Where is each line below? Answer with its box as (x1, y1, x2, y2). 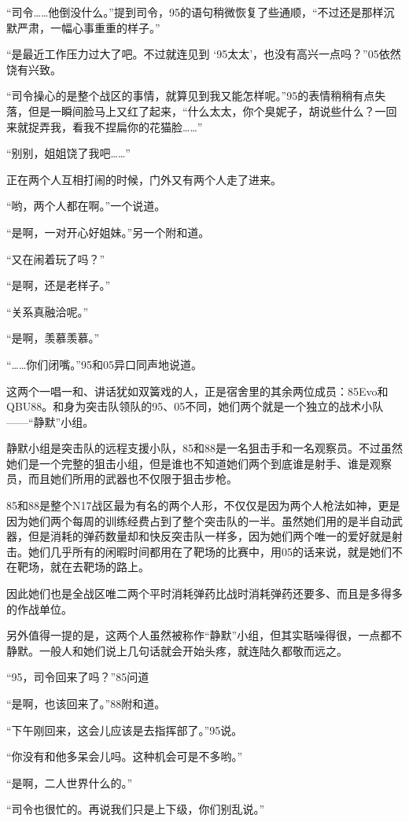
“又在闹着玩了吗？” (6, 250, 105, 267)
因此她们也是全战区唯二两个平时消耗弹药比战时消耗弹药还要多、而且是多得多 (6, 585, 403, 602)
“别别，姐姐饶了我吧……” (6, 145, 131, 161)
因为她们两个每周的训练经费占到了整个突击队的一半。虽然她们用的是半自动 (6, 512, 392, 529)
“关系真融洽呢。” (6, 303, 89, 319)
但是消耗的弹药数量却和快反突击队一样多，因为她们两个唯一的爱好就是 (28, 528, 392, 544)
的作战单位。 (6, 600, 72, 617)
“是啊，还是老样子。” (6, 277, 111, 293)
